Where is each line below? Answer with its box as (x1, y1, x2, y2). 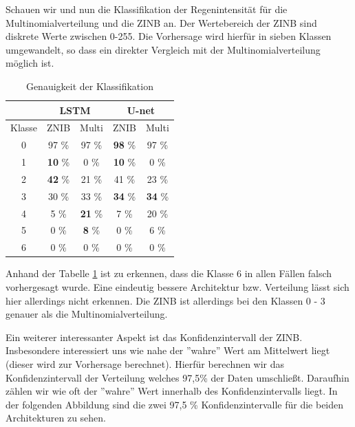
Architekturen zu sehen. (6, 410, 106, 425)
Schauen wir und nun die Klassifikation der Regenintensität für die (6, 2, 288, 16)
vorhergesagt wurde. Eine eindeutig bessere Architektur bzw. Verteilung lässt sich (6, 280, 349, 294)
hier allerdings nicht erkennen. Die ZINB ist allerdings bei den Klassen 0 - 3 (6, 293, 325, 307)
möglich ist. (6, 56, 54, 70)
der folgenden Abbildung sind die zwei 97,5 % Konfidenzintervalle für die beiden (6, 397, 344, 411)
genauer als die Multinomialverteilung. (6, 307, 168, 321)
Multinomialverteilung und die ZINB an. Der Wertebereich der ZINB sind (6, 15, 317, 30)
